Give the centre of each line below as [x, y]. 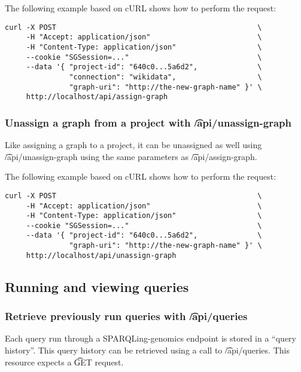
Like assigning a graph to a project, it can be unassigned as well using [133, 145]
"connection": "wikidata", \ [165, 77]
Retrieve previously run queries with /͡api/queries [126, 316]
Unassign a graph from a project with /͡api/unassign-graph [148, 122]
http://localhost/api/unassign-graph [101, 255]
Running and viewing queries [97, 286]
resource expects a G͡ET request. [64, 362]
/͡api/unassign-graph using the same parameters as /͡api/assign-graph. [131, 156]
